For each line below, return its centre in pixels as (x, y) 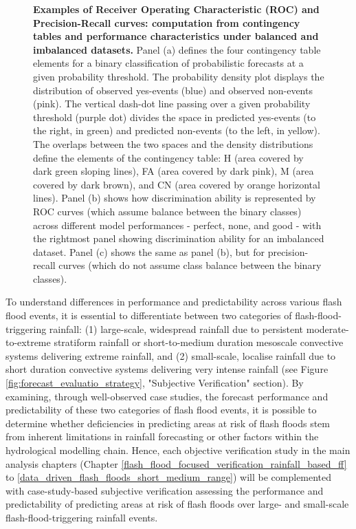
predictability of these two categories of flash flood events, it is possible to (161, 410)
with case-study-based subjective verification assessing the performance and (165, 490)
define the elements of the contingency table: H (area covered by (168, 157)
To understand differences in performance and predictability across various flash (174, 302)
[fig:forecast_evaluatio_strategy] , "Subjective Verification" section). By (155, 383)
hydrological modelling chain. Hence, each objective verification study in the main (178, 450)
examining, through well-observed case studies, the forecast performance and (167, 396)
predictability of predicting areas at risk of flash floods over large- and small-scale (177, 504)
